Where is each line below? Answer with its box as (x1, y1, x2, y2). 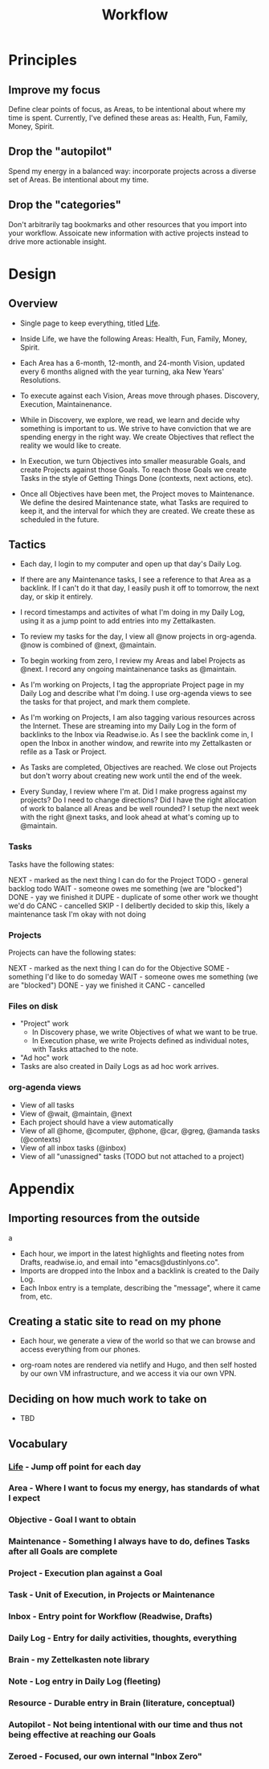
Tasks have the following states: (8, 860, 115, 869)
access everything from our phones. (19, 1344, 141, 1354)
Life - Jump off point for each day (8, 1460, 142, 1472)
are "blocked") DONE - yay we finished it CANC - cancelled (8, 980, 206, 990)
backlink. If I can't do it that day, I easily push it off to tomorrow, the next (19, 583, 259, 593)
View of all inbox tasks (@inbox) (19, 1142, 127, 1153)
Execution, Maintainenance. (19, 399, 112, 408)
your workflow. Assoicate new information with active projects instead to (8, 228, 249, 238)
